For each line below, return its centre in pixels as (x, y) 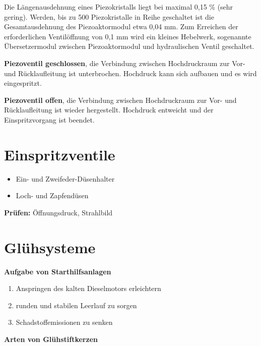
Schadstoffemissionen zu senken (64, 322)
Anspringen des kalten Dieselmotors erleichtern (88, 288)
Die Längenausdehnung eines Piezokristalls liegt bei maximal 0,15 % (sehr (119, 7)
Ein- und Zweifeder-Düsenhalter (65, 178)
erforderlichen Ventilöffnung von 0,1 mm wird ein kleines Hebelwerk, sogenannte (128, 36)
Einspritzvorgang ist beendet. (49, 119)
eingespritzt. (23, 83)
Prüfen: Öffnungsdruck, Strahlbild (58, 212)
